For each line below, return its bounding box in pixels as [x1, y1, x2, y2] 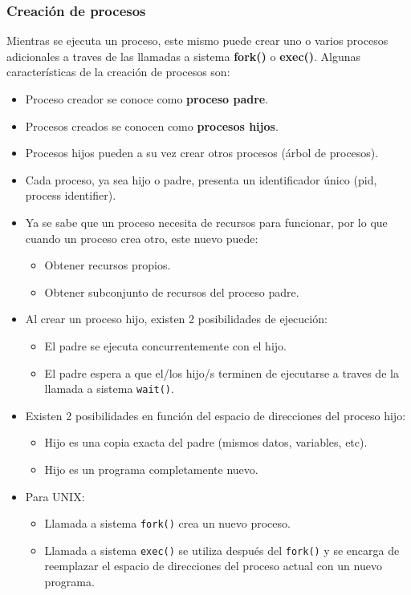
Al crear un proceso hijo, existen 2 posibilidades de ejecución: [25, 310, 328, 327]
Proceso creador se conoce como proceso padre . [25, 91, 269, 107]
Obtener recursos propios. [44, 257, 171, 273]
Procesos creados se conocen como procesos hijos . [25, 117, 279, 134]
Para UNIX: [25, 488, 85, 504]
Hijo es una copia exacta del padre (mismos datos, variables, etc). [44, 434, 368, 451]
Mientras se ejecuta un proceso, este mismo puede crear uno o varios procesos [6, 32, 389, 49]
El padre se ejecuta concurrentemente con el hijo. [44, 337, 287, 354]
